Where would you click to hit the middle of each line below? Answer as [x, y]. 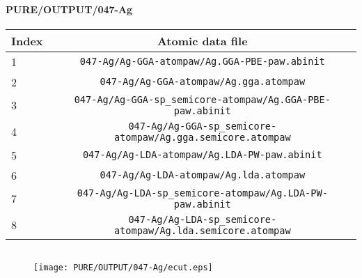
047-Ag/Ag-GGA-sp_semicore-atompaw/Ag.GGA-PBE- [202, 99]
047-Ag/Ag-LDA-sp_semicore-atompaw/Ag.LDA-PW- [202, 193]
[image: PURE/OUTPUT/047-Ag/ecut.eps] [123, 267]
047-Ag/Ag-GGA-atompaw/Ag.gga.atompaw [203, 82]
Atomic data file [202, 40]
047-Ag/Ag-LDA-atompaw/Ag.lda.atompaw [203, 175]
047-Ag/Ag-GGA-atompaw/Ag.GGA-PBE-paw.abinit [202, 62]
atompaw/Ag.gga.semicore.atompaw [202, 137]
